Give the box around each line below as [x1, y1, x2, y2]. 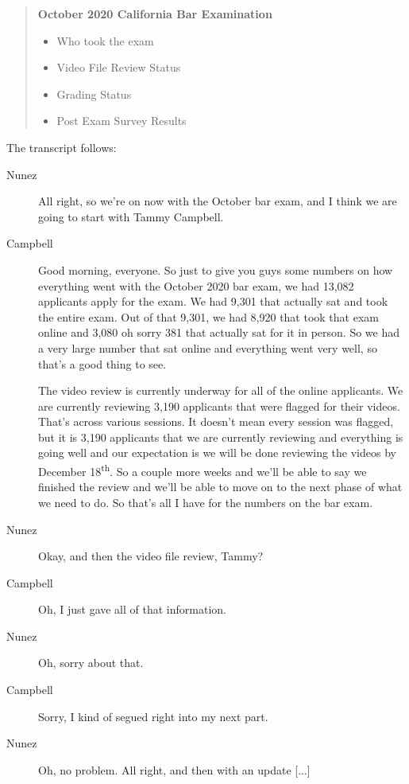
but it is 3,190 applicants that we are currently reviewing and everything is [38, 428, 403, 445]
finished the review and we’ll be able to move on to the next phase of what [38, 478, 403, 495]
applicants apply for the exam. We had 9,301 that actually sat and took [38, 293, 388, 310]
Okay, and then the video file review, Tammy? [38, 548, 264, 564]
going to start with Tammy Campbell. [38, 208, 224, 224]
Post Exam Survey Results [56, 112, 187, 129]
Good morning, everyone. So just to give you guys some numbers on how [38, 261, 393, 278]
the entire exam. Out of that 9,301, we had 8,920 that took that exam [38, 308, 379, 325]
